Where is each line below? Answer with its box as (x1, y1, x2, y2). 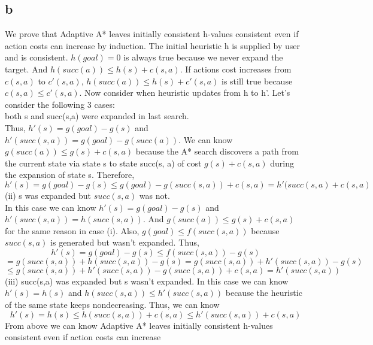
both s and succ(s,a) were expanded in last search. (5, 110, 189, 122)
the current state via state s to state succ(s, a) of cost (5, 156, 202, 169)
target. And (5, 62, 48, 75)
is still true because (222, 74, 293, 87)
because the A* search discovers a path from (135, 145, 299, 158)
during (270, 156, 295, 169)
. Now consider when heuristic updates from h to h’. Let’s (79, 86, 290, 99)
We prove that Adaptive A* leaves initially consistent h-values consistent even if (5, 28, 299, 40)
